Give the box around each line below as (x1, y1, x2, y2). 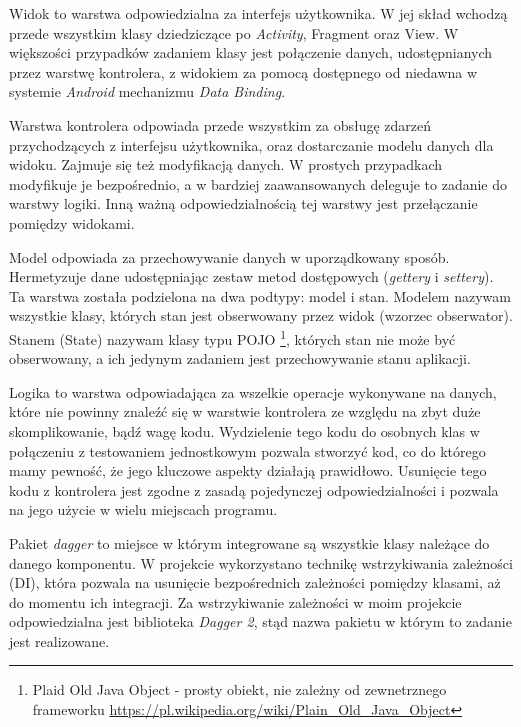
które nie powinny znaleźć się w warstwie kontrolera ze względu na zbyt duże (9, 401, 481, 422)
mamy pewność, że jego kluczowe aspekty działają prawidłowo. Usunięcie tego (9, 460, 487, 481)
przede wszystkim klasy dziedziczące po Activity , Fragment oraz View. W (9, 22, 459, 43)
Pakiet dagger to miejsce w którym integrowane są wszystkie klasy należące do (9, 532, 490, 553)
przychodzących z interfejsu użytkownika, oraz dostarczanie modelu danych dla (9, 134, 494, 155)
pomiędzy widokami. (9, 212, 135, 233)
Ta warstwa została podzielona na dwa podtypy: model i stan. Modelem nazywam (9, 285, 511, 306)
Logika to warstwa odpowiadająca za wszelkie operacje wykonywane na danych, (9, 381, 497, 402)
